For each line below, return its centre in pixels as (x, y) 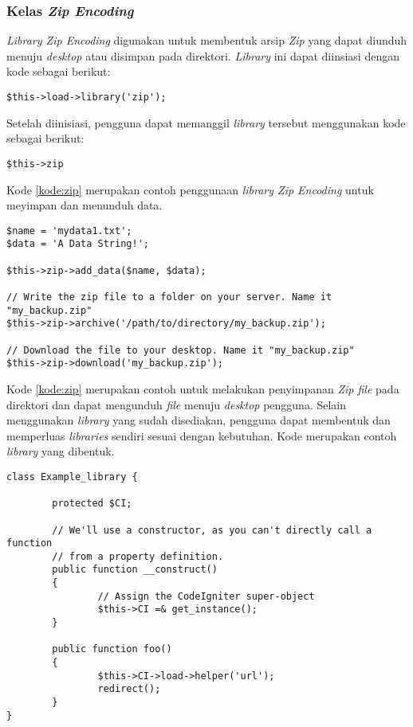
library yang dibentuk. (61, 451)
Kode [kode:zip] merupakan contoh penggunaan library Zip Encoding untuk (190, 189)
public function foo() (112, 649)
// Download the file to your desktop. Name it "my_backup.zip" (181, 350)
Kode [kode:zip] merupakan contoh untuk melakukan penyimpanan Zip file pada (203, 388)
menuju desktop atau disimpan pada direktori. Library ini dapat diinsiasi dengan (203, 55)
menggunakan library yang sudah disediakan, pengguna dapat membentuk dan (199, 420)
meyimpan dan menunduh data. (85, 205)
